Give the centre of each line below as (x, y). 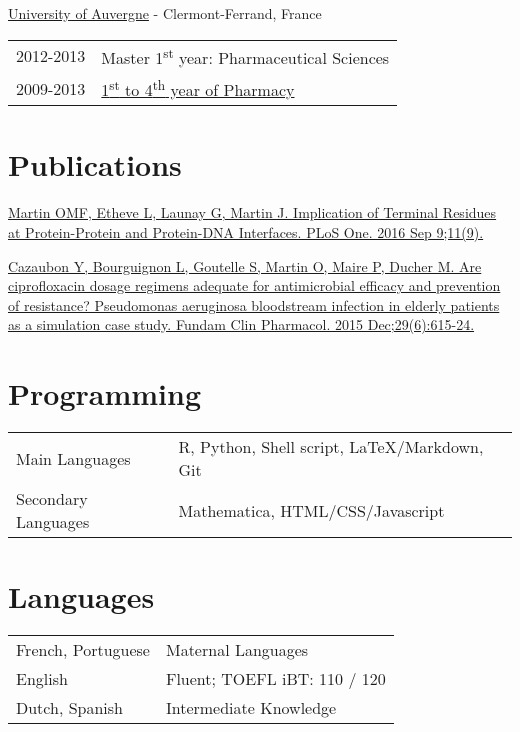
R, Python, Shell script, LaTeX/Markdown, (331, 447)
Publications (95, 164)
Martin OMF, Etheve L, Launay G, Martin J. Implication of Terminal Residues (252, 212)
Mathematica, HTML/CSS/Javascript (311, 510)
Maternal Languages (237, 650)
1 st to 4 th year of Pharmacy (198, 88)
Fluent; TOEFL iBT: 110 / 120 (275, 679)
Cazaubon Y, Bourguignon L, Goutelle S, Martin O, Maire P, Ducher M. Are (245, 265)
